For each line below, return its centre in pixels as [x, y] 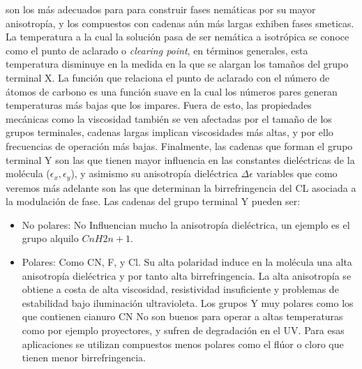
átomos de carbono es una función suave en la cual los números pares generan [172, 91]
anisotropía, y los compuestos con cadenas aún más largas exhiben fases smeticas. [180, 23]
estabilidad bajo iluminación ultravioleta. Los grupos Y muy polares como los [188, 302]
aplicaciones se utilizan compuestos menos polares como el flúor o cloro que [183, 344]
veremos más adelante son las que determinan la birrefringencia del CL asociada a [181, 187]
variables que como [297, 173]
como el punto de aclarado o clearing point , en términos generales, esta [157, 50]
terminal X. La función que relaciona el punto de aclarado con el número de [168, 77]
